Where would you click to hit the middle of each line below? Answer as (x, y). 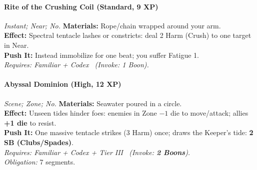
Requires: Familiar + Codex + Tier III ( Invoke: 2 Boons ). (97, 152)
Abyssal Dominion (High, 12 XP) (63, 84)
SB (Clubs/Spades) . (39, 142)
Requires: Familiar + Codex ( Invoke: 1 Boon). (76, 65)
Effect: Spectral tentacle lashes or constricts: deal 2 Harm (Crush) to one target (128, 35)
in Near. (16, 45)
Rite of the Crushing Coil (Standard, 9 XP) (81, 6)
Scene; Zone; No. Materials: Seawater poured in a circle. (93, 103)
